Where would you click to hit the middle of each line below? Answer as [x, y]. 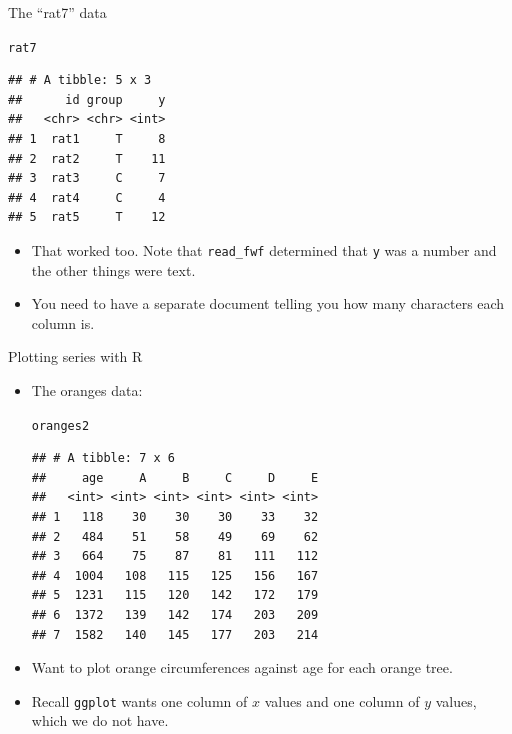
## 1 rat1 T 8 [87, 139]
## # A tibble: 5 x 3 [80, 80]
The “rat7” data [57, 12]
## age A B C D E [175, 477]
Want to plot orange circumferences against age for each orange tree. [242, 667]
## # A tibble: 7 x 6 [103, 458]
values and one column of [342, 700]
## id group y [87, 99]
